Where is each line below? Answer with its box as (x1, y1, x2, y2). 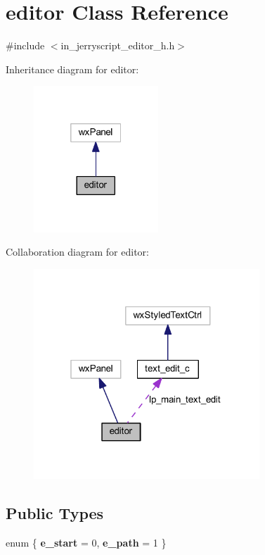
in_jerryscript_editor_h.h (60, 38, 175, 53)
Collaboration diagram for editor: (6, 244, 149, 259)
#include (6, 38, 45, 53)
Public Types (6, 502, 104, 524)
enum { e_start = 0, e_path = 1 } (6, 535, 167, 549)
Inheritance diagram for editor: (6, 61, 139, 76)
